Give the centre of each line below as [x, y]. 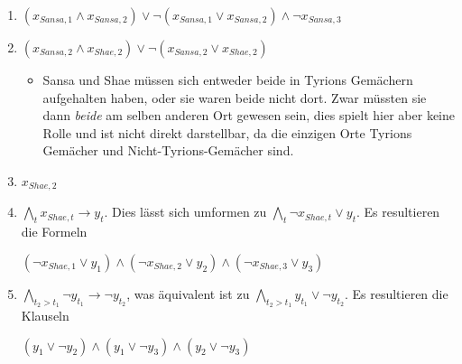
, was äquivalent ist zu [188, 293]
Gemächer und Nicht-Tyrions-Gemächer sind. [168, 150]
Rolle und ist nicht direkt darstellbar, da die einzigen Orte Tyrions [227, 132]
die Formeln [54, 232]
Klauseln [45, 316]
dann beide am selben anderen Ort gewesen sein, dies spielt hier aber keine [249, 115]
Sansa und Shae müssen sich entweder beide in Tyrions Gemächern [228, 79]
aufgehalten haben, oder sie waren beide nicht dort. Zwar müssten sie [235, 97]
